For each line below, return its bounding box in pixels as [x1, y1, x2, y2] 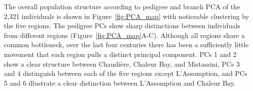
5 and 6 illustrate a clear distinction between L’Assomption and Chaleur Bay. [4, 77, 236, 88]
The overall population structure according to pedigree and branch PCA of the [4, 1, 240, 11]
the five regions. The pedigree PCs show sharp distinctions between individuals [4, 20, 240, 31]
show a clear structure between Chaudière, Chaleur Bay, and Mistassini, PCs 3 [4, 58, 240, 69]
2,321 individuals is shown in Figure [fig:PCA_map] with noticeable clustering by [4, 11, 250, 21]
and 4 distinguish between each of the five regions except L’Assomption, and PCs [4, 68, 248, 78]
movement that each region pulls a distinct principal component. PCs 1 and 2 [4, 49, 237, 59]
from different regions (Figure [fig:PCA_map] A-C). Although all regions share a [4, 30, 245, 40]
